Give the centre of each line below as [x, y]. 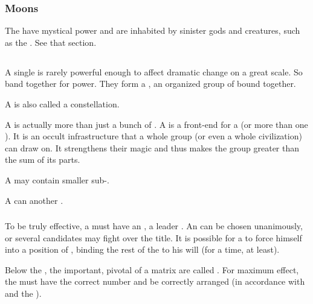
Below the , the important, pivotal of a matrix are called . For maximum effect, [152, 269]
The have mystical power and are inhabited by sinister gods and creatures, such [153, 30]
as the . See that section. [51, 42]
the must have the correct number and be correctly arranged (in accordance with [155, 281]
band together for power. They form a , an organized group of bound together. [150, 84]
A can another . [34, 200]
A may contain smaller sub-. [57, 179]
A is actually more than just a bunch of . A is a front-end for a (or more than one [156, 124]
